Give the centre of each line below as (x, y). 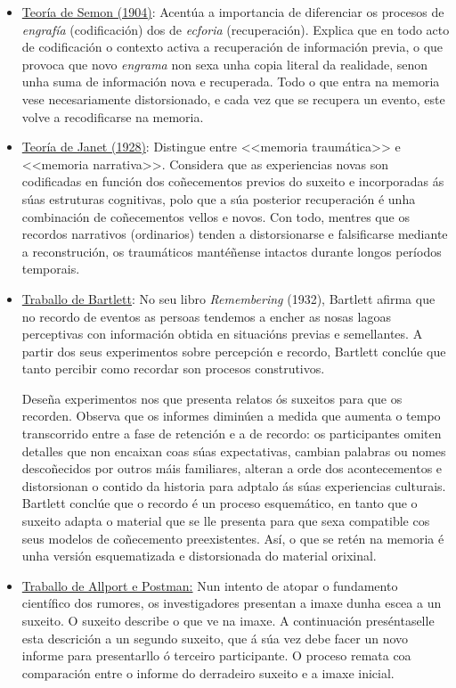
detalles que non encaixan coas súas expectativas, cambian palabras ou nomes (234, 450)
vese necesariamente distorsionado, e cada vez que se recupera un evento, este (233, 98)
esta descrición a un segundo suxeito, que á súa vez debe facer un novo (215, 638)
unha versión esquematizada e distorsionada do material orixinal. (199, 556)
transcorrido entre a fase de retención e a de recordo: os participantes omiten (232, 434)
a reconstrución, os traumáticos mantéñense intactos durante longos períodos (232, 251)
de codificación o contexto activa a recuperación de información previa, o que (232, 47)
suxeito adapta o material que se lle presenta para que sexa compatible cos (226, 521)
